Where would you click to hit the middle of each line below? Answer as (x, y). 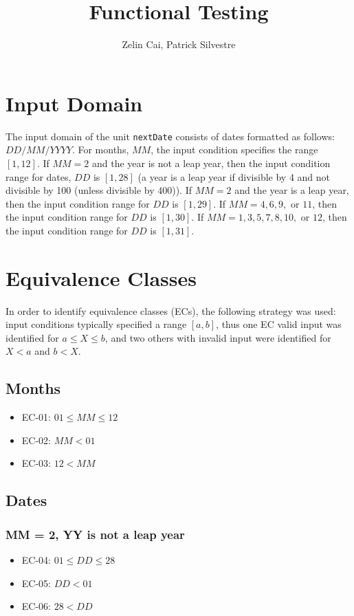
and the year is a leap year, (292, 190)
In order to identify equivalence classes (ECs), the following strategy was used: (171, 310)
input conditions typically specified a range (96, 324)
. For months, (100, 150)
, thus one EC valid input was (279, 324)
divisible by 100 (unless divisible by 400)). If (99, 190)
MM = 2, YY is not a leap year (95, 534)
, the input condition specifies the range (234, 150)
